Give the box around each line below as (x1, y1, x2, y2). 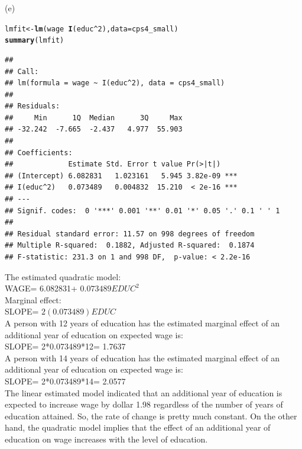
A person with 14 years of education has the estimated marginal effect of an (5, 351, 280, 364)
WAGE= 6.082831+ (5, 282, 77, 294)
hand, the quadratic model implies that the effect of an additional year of (5, 421, 271, 434)
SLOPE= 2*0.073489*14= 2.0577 (5, 374, 126, 387)
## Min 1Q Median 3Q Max (5, 113, 183, 122)
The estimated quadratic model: (5, 270, 121, 283)
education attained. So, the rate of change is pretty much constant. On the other (5, 409, 297, 422)
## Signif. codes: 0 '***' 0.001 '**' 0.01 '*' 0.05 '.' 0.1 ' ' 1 (5, 206, 280, 215)
